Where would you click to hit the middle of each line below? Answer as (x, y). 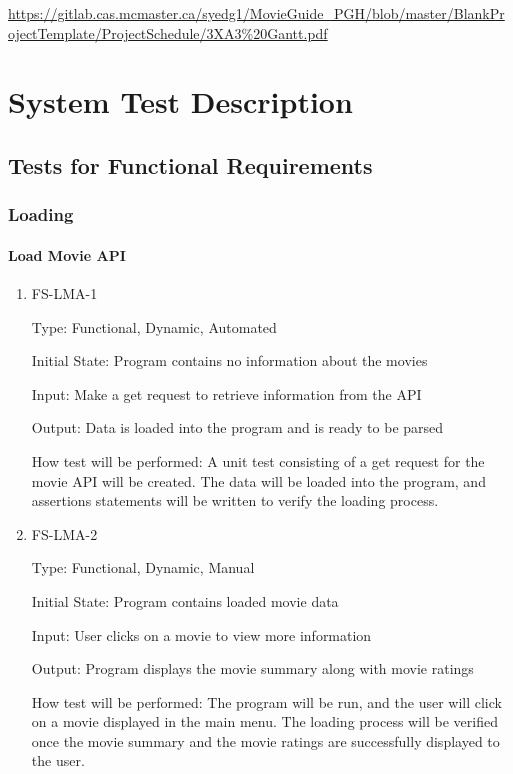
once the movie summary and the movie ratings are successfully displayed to (265, 740)
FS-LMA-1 (64, 292)
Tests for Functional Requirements (190, 164)
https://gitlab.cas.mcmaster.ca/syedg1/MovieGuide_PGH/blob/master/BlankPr (256, 13)
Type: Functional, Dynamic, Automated (154, 326)
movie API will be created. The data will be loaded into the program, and (258, 480)
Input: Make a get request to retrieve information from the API (226, 393)
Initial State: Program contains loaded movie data (185, 600)
